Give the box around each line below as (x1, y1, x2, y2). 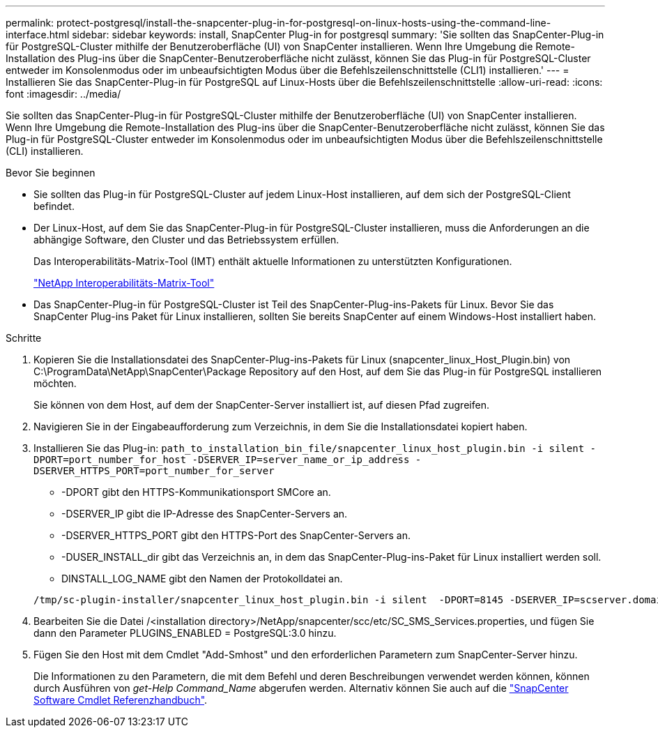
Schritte (6, 332, 42, 344)
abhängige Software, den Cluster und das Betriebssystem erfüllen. (33, 234, 339, 245)
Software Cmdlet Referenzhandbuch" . (33, 694, 208, 706)
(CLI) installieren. (6, 145, 84, 157)
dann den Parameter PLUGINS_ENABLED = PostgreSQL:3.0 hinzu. (33, 627, 337, 639)
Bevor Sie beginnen (6, 167, 95, 179)
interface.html (6, 29, 70, 40)
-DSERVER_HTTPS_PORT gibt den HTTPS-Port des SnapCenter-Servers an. (61, 529, 411, 541)
